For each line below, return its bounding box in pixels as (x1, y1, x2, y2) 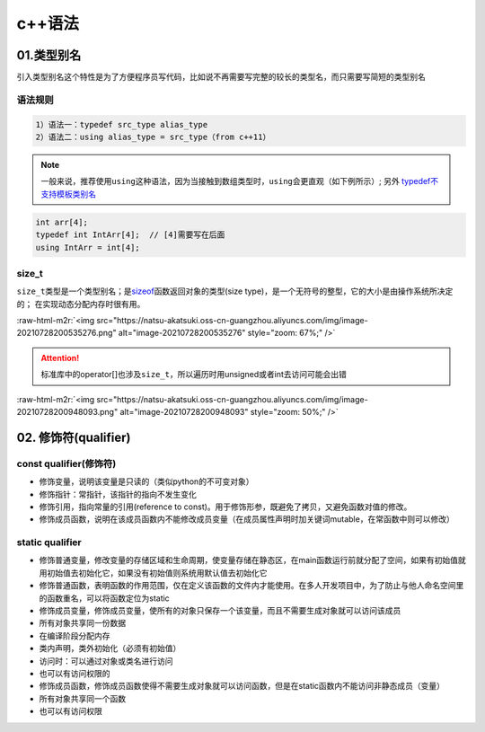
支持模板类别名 (40, 189, 96, 199)
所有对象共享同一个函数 (39, 692, 126, 704)
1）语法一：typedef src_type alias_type (35, 119, 208, 129)
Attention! (40, 352, 80, 363)
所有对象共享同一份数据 (39, 618, 126, 629)
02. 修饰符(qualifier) (16, 429, 131, 445)
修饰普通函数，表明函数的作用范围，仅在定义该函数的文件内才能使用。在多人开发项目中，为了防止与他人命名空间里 (39, 580, 464, 591)
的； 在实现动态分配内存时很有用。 (16, 298, 145, 309)
